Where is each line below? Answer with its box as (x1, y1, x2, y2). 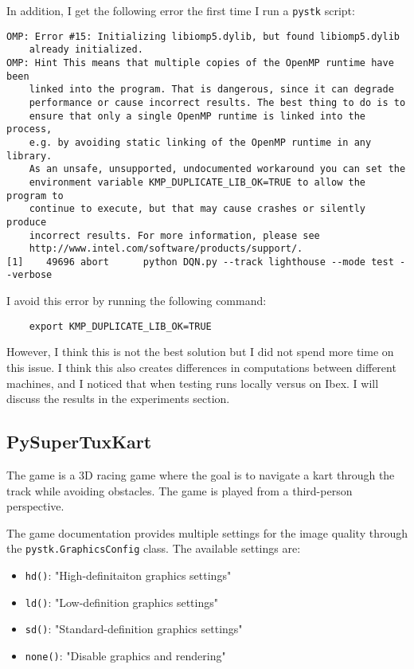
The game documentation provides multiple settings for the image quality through (6, 524, 408, 541)
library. (6, 150, 53, 162)
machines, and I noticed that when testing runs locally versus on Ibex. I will (6, 374, 379, 391)
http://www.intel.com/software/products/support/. (29, 243, 303, 255)
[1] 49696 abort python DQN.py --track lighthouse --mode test (6, 256, 394, 268)
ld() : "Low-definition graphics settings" (25, 593, 218, 610)
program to (6, 190, 64, 201)
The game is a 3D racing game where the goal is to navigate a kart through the (6, 466, 395, 483)
